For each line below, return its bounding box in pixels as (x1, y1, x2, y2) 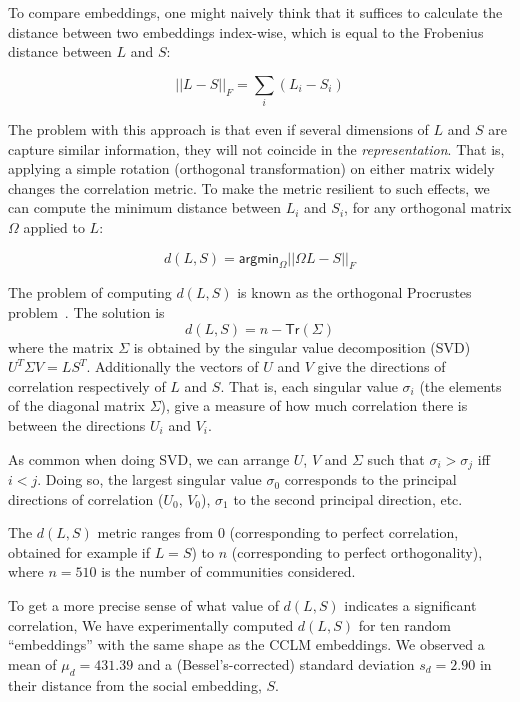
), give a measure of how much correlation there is (160, 395, 468, 416)
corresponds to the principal (284, 469, 457, 490)
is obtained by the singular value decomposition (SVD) (133, 336, 471, 357)
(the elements (419, 375, 502, 396)
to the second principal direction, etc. (233, 488, 463, 509)
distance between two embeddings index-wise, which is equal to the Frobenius (8, 21, 484, 42)
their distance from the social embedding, (8, 674, 262, 695)
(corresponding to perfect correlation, (229, 522, 459, 543)
